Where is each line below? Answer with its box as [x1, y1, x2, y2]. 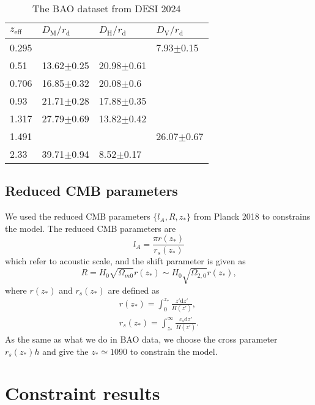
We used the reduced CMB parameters [5, 210, 150, 223]
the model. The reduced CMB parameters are [5, 221, 176, 234]
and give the [42, 344, 89, 357]
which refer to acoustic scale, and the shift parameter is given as [5, 255, 246, 267]
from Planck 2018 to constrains [193, 210, 311, 223]
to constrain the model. [130, 344, 218, 357]
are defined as [108, 283, 160, 296]
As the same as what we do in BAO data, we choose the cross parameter [5, 333, 278, 346]
